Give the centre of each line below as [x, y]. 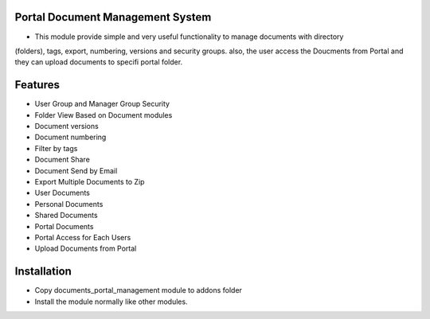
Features [37, 85]
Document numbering [70, 137]
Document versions [66, 126]
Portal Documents [64, 226]
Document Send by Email [76, 170]
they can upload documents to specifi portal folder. [99, 62]
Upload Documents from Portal [86, 249]
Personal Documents [69, 204]
